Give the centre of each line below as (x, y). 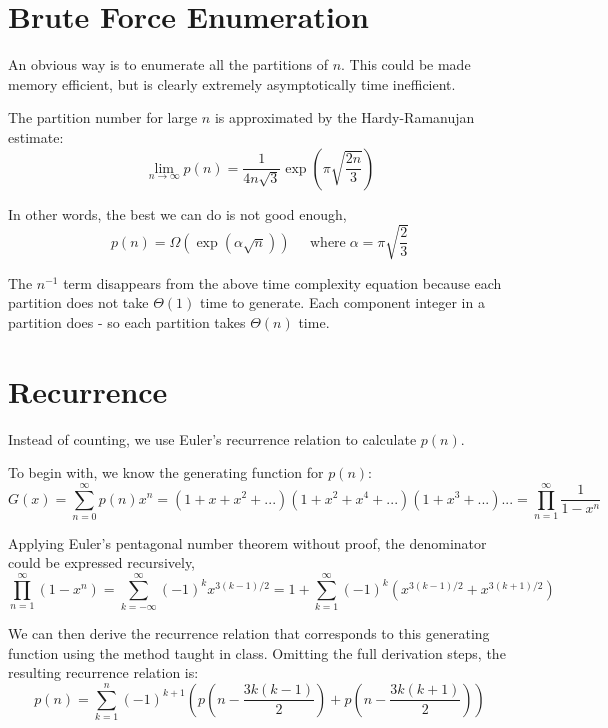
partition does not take (78, 302)
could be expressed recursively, (102, 562)
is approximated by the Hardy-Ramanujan (344, 117)
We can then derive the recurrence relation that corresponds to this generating (249, 633)
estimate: (36, 136)
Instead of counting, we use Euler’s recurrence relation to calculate (212, 438)
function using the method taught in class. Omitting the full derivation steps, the (257, 652)
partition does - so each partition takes (127, 321)
